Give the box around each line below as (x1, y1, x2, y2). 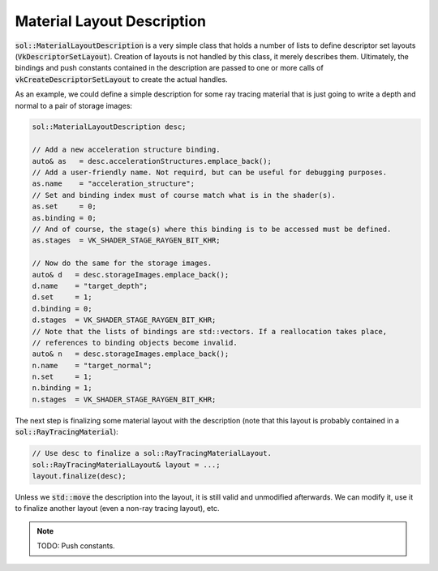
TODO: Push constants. (36, 541, 115, 551)
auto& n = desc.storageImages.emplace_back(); (32, 350, 230, 358)
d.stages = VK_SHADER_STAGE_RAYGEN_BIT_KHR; (32, 316, 217, 324)
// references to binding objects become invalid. (32, 337, 238, 347)
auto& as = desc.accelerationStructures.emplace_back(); (32, 157, 272, 165)
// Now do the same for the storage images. (32, 259, 213, 268)
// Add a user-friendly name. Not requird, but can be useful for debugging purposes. (32, 168, 388, 178)
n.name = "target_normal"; (32, 361, 152, 370)
